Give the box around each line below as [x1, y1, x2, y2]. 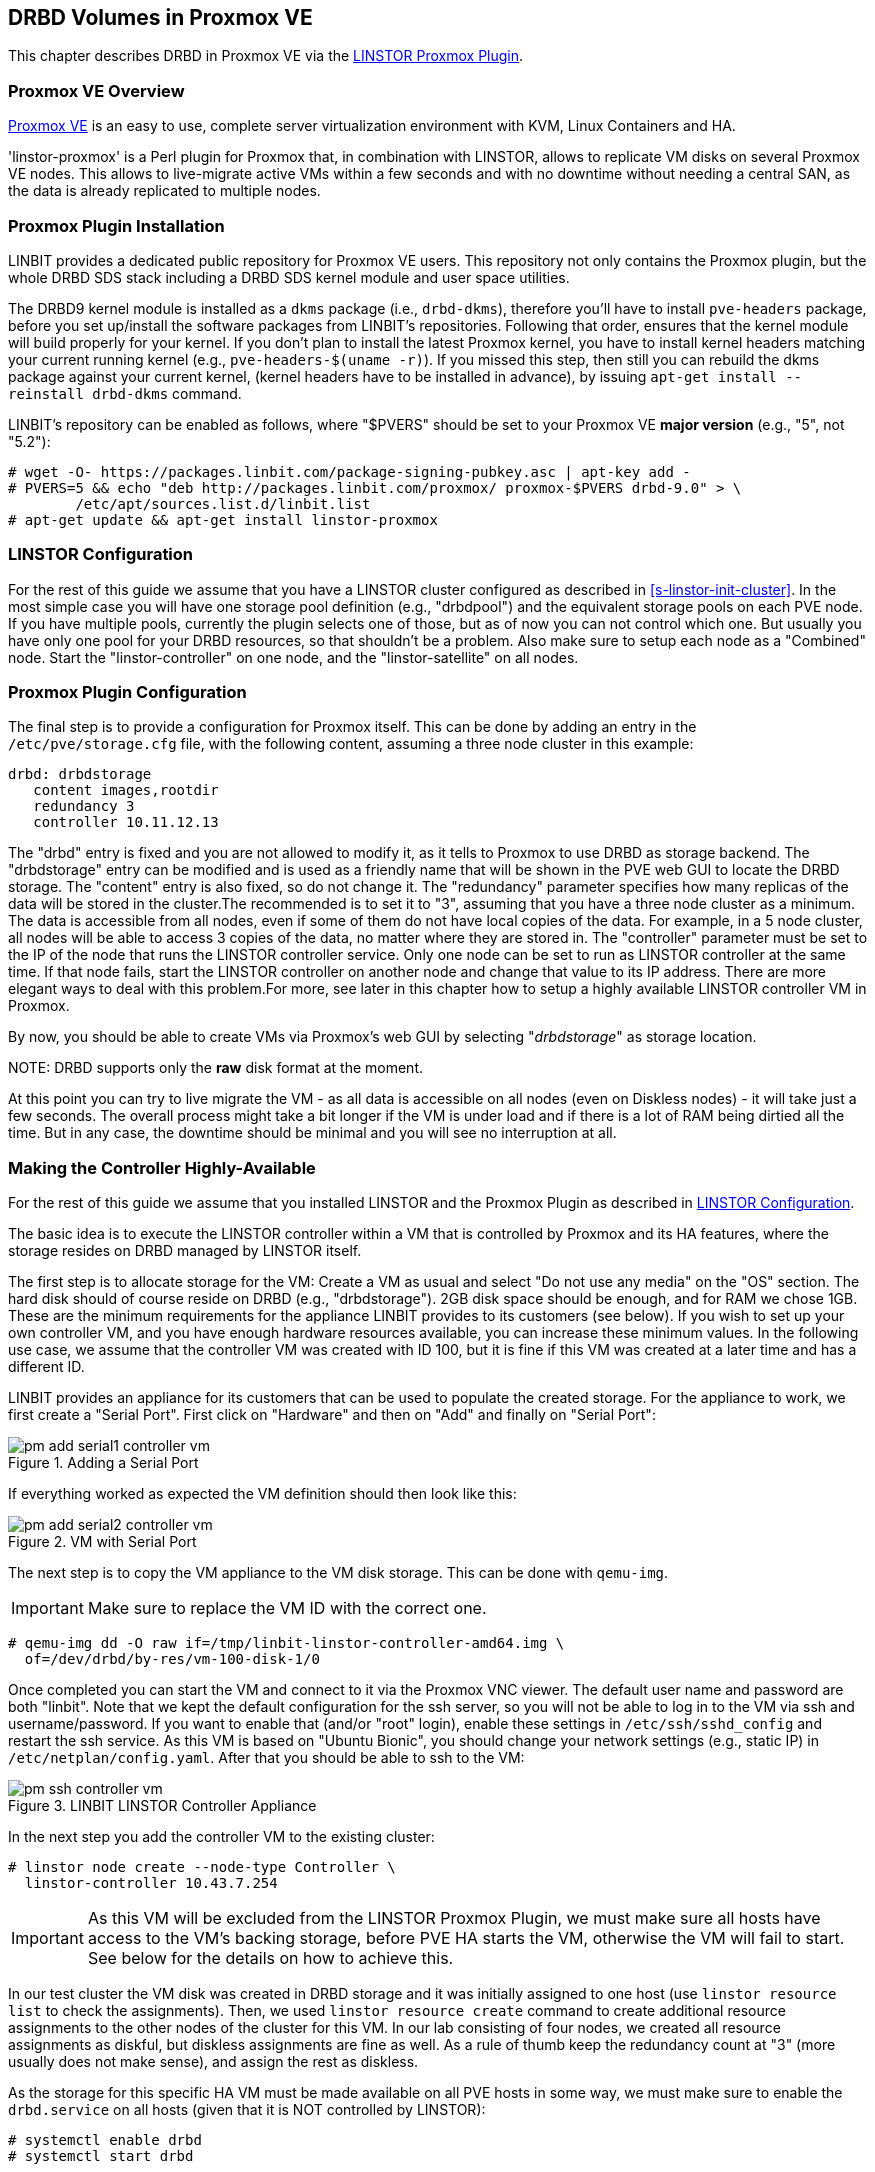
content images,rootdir [33, 782, 219, 799]
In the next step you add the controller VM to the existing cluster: [8, 1828, 435, 1846]
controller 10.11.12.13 [33, 814, 219, 831]
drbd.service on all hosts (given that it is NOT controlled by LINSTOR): [8, 2101, 486, 2119]
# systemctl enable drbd [8, 2132, 202, 2149]
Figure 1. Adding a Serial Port [8, 1454, 199, 1472]
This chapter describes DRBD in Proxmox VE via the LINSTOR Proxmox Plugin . [8, 47, 524, 65]
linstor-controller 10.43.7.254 [24, 1875, 278, 1892]
